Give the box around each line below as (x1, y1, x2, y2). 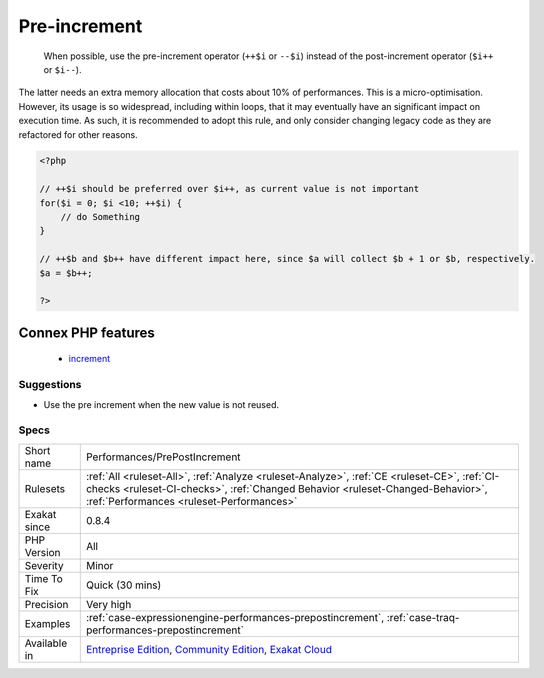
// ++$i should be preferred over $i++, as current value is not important (39, 183, 420, 195)
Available (24, 636, 68, 650)
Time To (24, 571, 64, 585)
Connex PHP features (18, 324, 155, 341)
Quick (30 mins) (85, 578, 162, 592)
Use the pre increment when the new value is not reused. (43, 398, 280, 410)
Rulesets (24, 481, 65, 495)
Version (24, 545, 61, 559)
